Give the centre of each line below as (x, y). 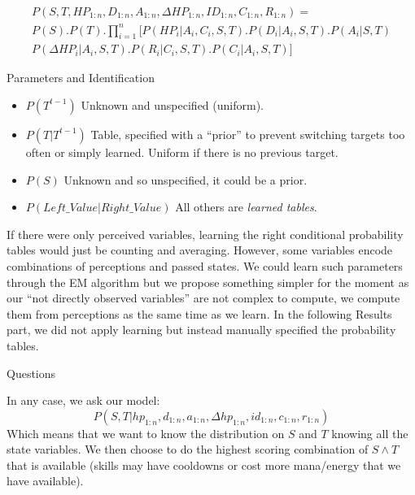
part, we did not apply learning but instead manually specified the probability (201, 330)
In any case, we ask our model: (83, 400)
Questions (31, 373)
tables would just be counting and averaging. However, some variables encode (200, 250)
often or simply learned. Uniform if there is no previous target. (182, 152)
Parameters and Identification (81, 78)
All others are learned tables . (246, 207)
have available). (45, 481)
